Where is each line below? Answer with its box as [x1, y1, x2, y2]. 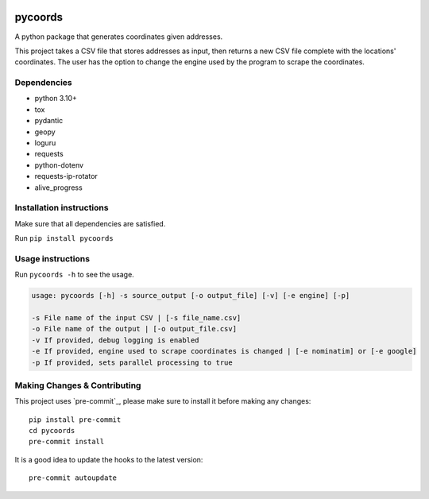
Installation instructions [14, 203, 109, 214]
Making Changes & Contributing [14, 380, 141, 391]
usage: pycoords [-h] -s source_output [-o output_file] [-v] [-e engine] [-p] [31, 291, 350, 300]
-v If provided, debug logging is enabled [31, 335, 199, 345]
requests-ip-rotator [34, 172, 99, 181]
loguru [34, 138, 56, 147]
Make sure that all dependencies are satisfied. [14, 219, 166, 228]
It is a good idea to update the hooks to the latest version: [14, 455, 203, 464]
